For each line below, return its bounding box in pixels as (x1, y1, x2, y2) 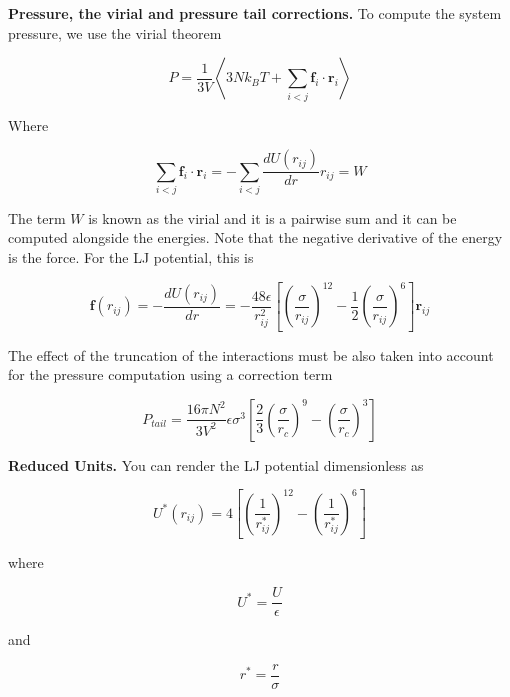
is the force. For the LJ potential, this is (8, 247, 254, 268)
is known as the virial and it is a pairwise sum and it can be (88, 207, 457, 228)
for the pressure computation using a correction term (8, 364, 333, 385)
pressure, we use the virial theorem (8, 22, 222, 43)
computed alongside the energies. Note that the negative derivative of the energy (8, 227, 503, 248)
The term (8, 207, 66, 228)
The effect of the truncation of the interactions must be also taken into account (8, 344, 494, 365)
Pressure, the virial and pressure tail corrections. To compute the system (8, 3, 502, 23)
